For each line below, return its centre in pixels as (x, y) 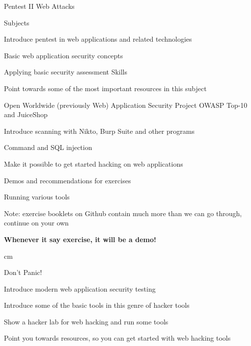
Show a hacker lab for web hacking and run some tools (86, 321)
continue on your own (36, 223)
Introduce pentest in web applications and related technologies (98, 39)
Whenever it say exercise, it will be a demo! (80, 239)
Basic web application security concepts (64, 55)
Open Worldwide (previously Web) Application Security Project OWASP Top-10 (126, 105)
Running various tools (37, 197)
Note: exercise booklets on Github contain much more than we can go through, (123, 213)
